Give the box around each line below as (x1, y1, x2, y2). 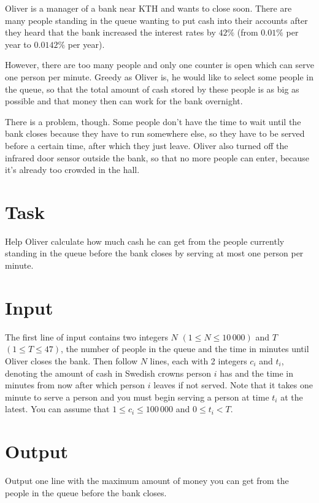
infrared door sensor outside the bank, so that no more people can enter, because (5, 151, 310, 164)
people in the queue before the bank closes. (5, 486, 167, 499)
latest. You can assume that (5, 402, 110, 415)
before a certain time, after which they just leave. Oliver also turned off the (5, 139, 288, 152)
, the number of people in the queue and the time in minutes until (60, 342, 309, 355)
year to (5, 37, 31, 50)
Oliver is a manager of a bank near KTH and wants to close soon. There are (5, 2, 292, 14)
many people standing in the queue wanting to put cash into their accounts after (5, 13, 308, 26)
